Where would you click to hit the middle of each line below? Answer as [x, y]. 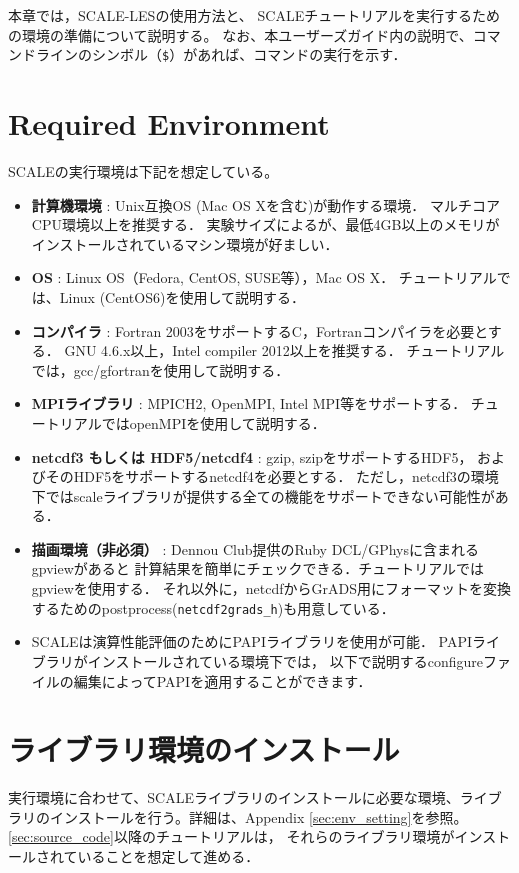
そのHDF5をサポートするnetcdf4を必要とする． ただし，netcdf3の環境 [272, 476]
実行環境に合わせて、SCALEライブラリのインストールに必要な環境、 [234, 797]
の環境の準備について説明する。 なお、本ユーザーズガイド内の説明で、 [240, 34]
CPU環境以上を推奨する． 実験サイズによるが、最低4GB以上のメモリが [265, 224]
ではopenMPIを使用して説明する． [213, 422]
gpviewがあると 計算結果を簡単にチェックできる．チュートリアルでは [258, 568]
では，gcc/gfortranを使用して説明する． [160, 369]
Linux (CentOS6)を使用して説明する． [182, 296]
